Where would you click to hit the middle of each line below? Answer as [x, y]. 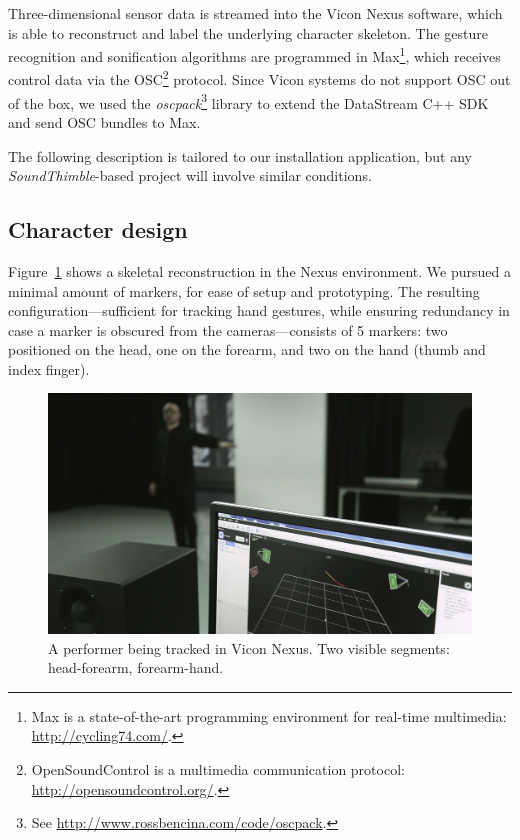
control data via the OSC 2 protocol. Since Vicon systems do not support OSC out [259, 78]
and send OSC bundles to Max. [104, 121]
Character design [98, 229]
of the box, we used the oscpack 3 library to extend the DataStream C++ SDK [248, 101]
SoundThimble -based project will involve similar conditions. [190, 175]
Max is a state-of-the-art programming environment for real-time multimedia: [269, 715]
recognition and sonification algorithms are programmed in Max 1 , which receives [254, 54]
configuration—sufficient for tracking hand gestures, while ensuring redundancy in [259, 310]
